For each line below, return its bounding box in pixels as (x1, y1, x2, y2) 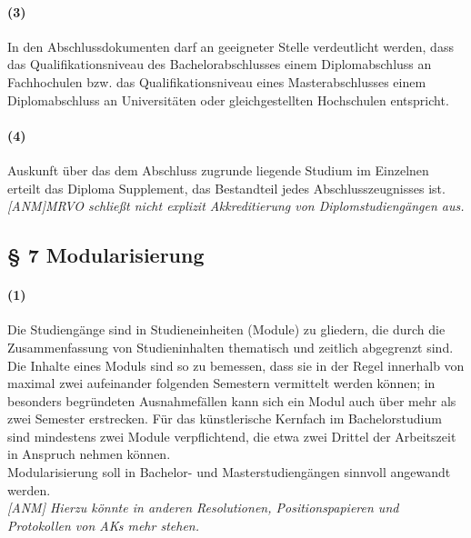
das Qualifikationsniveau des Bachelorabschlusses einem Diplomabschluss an (7, 55, 432, 74)
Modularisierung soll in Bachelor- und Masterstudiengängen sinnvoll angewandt (7, 463, 451, 482)
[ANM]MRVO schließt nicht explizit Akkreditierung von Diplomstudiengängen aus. (7, 196, 465, 215)
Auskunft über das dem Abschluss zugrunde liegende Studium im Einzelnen (7, 160, 429, 179)
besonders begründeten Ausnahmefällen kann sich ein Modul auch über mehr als (7, 391, 456, 410)
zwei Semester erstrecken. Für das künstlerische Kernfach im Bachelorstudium (7, 409, 442, 428)
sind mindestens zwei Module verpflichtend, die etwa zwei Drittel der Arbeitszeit (7, 426, 456, 445)
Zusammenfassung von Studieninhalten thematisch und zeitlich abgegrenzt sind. (7, 337, 454, 356)
